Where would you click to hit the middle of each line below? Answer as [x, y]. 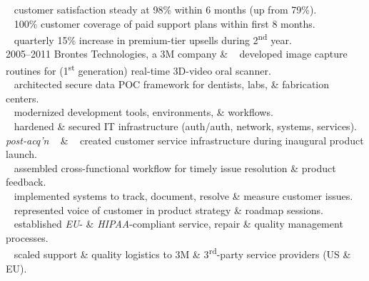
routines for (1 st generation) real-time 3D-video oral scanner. [138, 69]
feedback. [26, 182]
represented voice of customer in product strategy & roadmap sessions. [168, 210]
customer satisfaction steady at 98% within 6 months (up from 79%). [165, 9]
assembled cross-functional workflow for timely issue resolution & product [175, 168]
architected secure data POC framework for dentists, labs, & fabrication [172, 84]
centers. [22, 98]
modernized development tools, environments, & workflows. [143, 112]
